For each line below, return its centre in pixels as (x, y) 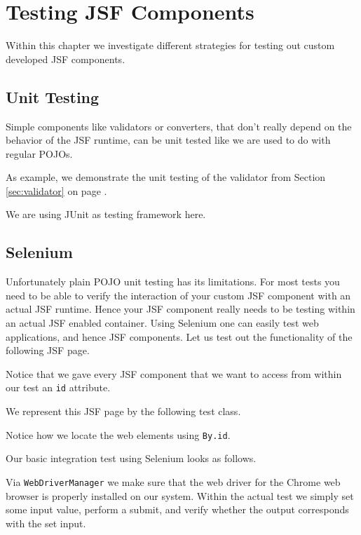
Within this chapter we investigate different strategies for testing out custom (170, 45)
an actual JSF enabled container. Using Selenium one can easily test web (162, 323)
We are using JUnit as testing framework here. (106, 214)
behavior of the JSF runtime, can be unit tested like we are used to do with (168, 140)
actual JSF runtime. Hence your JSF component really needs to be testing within (180, 309)
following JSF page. (48, 350)
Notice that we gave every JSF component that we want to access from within (174, 373)
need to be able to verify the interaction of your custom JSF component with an (178, 295)
